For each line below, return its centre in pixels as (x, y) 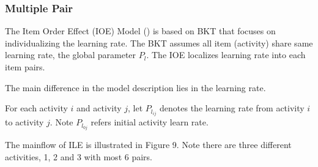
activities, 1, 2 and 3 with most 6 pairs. (79, 156)
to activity (24, 122)
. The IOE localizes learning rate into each (226, 55)
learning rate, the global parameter (71, 55)
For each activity (36, 108)
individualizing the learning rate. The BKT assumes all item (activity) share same (159, 43)
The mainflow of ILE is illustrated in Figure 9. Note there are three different (148, 145)
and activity (99, 108)
